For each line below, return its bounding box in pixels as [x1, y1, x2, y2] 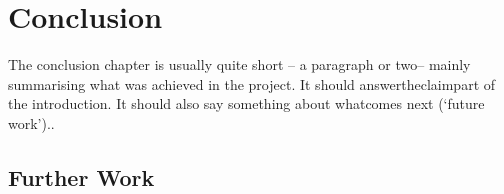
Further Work [8, 161, 155, 192]
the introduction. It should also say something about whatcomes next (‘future [8, 93, 485, 114]
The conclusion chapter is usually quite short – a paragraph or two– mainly [8, 54, 471, 75]
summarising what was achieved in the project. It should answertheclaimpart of [8, 73, 496, 94]
